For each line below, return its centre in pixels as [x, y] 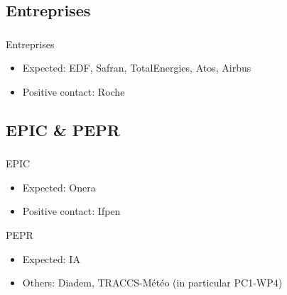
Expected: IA [51, 258]
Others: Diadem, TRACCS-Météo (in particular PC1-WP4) [152, 283]
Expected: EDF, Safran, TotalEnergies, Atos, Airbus [137, 68]
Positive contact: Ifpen [71, 211]
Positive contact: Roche [74, 91]
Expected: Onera [59, 187]
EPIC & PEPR [63, 129]
